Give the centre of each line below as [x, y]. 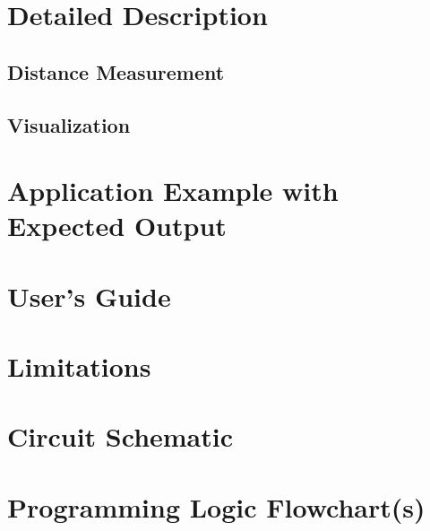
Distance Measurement [116, 71]
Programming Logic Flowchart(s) [216, 506]
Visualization [69, 124]
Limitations [79, 366]
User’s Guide [89, 296]
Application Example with [173, 191]
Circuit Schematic [120, 436]
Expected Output [117, 226]
